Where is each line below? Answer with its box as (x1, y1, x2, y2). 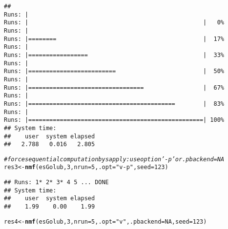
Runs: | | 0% (4, 19, 225, 26)
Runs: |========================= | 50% (4, 68, 225, 75)
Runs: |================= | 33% (4, 51, 225, 58)
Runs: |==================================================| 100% (4, 116, 225, 124)
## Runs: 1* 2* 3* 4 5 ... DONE (4, 179, 109, 186)
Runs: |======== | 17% (4, 35, 225, 42)
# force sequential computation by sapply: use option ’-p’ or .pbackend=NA (4, 155, 225, 163)
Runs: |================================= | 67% (4, 84, 225, 91)
